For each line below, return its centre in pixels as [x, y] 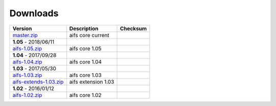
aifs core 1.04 [86, 62]
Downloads [34, 13]
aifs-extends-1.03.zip [38, 82]
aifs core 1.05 [85, 48]
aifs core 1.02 [85, 95]
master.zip [25, 35]
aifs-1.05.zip [27, 48]
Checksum [133, 28]
